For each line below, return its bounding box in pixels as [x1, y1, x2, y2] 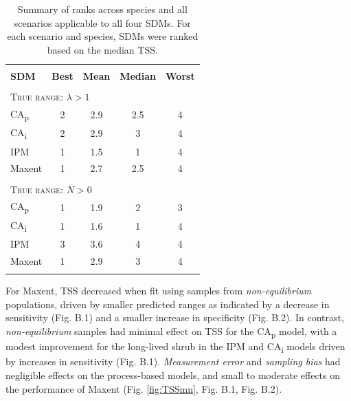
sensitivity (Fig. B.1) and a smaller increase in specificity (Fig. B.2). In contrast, [5, 310, 344, 325]
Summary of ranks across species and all [17, 2, 188, 16]
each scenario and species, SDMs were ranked [7, 29, 199, 43]
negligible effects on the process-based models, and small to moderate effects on [5, 367, 341, 382]
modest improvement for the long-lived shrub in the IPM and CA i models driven [5, 339, 346, 355]
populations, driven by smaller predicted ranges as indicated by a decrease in [5, 296, 330, 311]
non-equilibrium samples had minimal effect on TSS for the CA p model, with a [5, 324, 337, 340]
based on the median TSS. [47, 42, 158, 56]
